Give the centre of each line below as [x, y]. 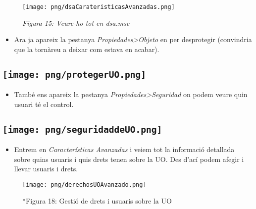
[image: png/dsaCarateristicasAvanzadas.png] [99, 7]
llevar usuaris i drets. [46, 169]
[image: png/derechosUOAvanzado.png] [84, 184]
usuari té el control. [44, 104]
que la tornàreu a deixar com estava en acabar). [87, 49]
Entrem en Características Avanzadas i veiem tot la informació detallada [124, 149]
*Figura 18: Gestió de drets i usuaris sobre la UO [97, 200]
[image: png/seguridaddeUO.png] [82, 129]
